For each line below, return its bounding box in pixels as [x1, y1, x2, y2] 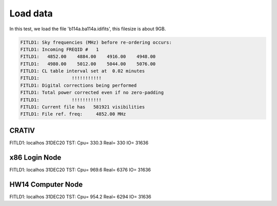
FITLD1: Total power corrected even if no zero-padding [20, 90, 164, 96]
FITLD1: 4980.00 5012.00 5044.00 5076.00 [20, 61, 156, 67]
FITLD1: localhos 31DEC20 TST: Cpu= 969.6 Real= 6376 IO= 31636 [9, 166, 151, 173]
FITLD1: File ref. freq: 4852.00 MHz [20, 111, 126, 117]
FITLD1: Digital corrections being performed [20, 82, 137, 88]
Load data [9, 8, 53, 19]
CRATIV [9, 126, 35, 135]
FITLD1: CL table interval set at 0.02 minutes [20, 68, 145, 74]
